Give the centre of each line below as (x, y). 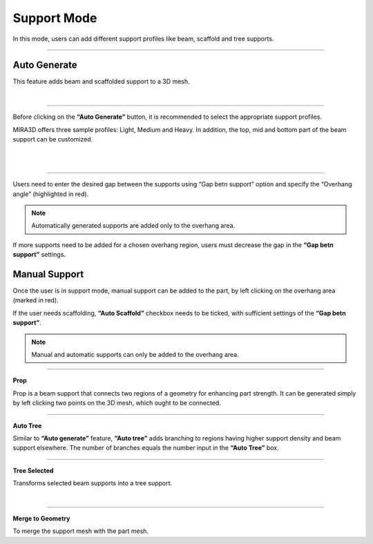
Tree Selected (33, 470)
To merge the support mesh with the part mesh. (80, 531)
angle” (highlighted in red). (51, 194)
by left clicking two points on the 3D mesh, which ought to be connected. (117, 403)
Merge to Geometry (41, 518)
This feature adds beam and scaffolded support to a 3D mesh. (101, 81)
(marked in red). (36, 300)
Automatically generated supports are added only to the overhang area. (133, 226)
